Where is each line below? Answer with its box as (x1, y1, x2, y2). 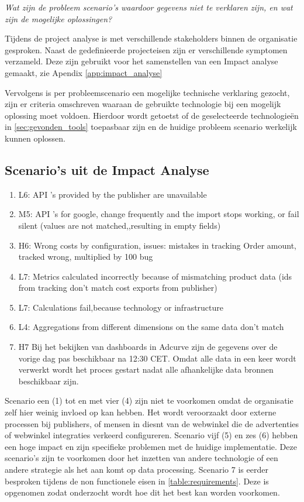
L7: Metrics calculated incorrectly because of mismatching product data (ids (18, 270, 292, 282)
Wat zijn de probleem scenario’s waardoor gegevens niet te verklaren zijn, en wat (5, 1, 293, 13)
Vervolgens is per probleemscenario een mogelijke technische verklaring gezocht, (5, 86, 290, 98)
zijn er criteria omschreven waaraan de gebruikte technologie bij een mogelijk (5, 98, 281, 110)
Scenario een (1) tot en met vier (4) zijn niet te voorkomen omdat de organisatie (5, 394, 293, 407)
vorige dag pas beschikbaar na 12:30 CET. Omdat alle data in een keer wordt (18, 352, 296, 364)
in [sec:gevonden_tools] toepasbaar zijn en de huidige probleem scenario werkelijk (5, 121, 297, 133)
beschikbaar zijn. (18, 374, 79, 387)
